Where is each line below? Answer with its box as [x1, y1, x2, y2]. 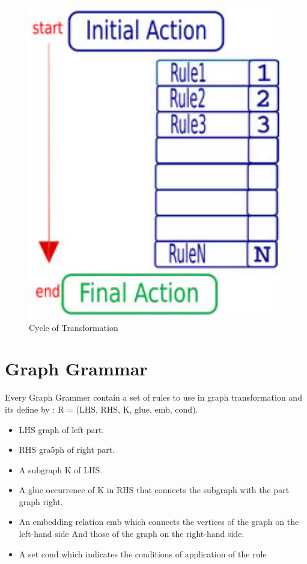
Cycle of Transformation [29, 321, 118, 333]
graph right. [19, 495, 63, 508]
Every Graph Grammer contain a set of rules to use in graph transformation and [5, 391, 302, 404]
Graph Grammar [5, 356, 148, 381]
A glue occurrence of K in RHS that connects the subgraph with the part [19, 484, 290, 496]
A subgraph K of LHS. [19, 463, 103, 476]
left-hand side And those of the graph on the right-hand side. [19, 527, 245, 540]
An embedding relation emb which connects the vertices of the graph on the [19, 515, 299, 528]
